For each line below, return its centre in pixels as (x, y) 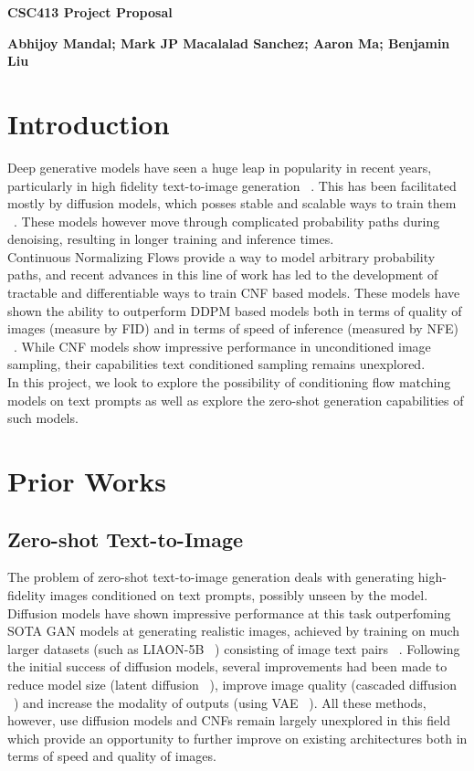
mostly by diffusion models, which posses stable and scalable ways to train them (232, 203)
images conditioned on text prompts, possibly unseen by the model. (239, 594)
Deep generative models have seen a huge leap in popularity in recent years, (220, 167)
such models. (43, 418)
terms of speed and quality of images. (112, 756)
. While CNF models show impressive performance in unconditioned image (222, 346)
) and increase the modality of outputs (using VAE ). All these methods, (220, 702)
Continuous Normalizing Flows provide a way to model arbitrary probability (221, 256)
